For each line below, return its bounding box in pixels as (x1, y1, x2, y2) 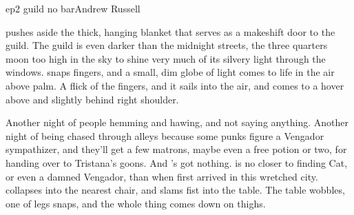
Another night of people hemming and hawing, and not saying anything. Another (6, 115, 349, 130)
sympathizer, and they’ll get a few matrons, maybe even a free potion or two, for (6, 142, 347, 156)
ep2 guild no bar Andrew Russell (6, 1, 140, 15)
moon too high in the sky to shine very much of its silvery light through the (6, 51, 326, 65)
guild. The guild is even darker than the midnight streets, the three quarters (6, 38, 328, 52)
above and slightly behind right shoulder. (6, 92, 179, 106)
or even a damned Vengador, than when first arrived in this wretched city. (6, 169, 318, 183)
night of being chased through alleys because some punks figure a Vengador (6, 128, 324, 143)
